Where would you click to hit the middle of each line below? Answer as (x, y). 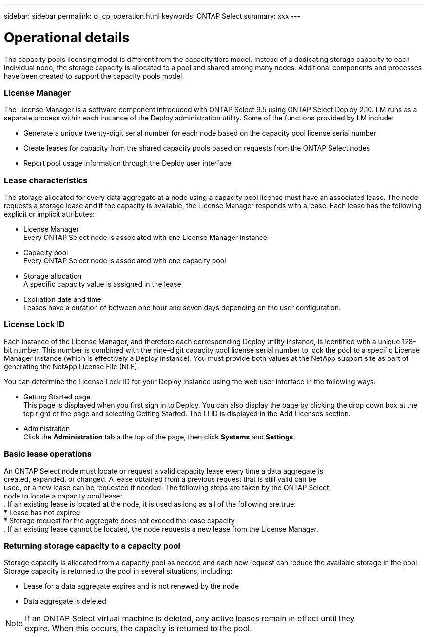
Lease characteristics (46, 180)
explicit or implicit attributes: (49, 214)
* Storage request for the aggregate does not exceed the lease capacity (119, 520)
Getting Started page (57, 397)
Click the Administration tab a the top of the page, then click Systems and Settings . (159, 437)
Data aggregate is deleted (65, 601)
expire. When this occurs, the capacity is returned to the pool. (138, 628)
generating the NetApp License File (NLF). (72, 366)
